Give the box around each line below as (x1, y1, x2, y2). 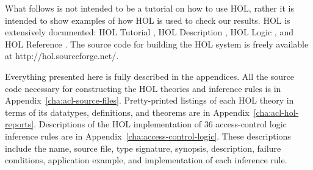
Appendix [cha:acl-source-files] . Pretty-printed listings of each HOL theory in (5, 94, 294, 107)
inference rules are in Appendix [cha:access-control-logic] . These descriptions (5, 129, 291, 142)
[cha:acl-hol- (253, 105, 299, 118)
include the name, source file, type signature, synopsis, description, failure (5, 141, 281, 154)
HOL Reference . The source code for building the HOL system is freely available (5, 37, 309, 50)
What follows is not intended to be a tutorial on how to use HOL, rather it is (5, 2, 294, 14)
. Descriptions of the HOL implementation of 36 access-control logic (34, 118, 287, 130)
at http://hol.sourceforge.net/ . (5, 49, 119, 62)
